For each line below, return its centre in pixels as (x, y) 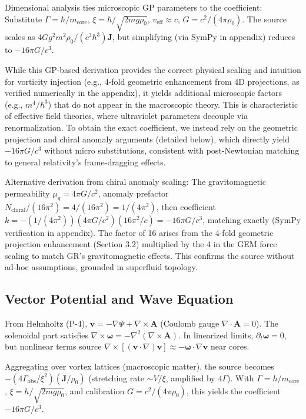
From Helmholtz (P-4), (46, 323)
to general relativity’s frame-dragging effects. (85, 162)
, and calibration (95, 390)
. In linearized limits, (216, 335)
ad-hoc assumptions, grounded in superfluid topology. (101, 267)
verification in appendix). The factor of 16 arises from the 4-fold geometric (139, 232)
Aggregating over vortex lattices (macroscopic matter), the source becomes (139, 366)
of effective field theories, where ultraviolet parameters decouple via (126, 116)
